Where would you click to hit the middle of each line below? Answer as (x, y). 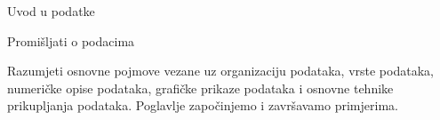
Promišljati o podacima (71, 40)
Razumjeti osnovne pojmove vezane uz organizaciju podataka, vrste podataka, (220, 71)
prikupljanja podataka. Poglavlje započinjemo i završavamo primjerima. (203, 105)
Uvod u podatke (51, 11)
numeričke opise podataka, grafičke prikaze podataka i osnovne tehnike (200, 88)
